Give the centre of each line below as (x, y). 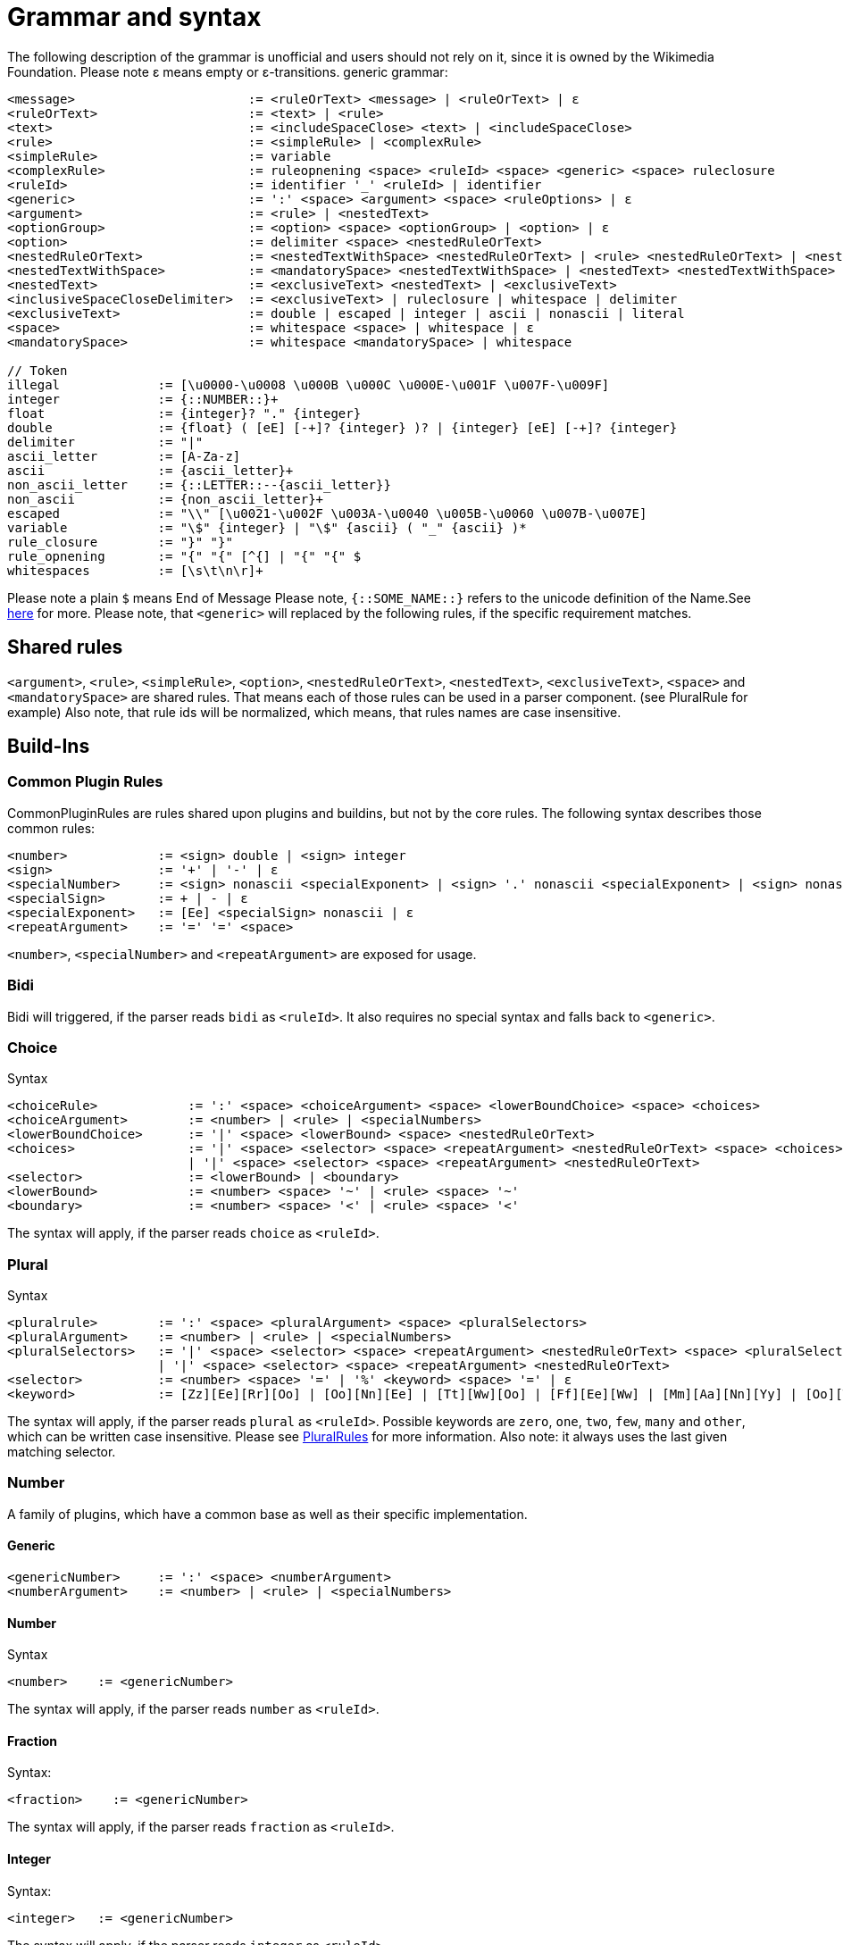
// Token (38, 370)
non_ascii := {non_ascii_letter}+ (166, 499)
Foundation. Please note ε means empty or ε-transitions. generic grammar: (228, 71)
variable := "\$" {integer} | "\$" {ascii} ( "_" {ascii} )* (267, 527)
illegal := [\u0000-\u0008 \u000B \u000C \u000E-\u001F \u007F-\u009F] (309, 384)
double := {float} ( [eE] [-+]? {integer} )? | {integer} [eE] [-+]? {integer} (342, 427)
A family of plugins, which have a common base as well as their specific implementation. (267, 1514)
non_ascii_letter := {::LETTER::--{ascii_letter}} (199, 484)
